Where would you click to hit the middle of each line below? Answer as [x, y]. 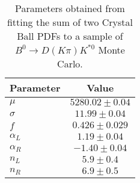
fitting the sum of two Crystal [70, 22]
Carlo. [70, 64]
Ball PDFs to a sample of [70, 36]
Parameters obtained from [70, 8]
